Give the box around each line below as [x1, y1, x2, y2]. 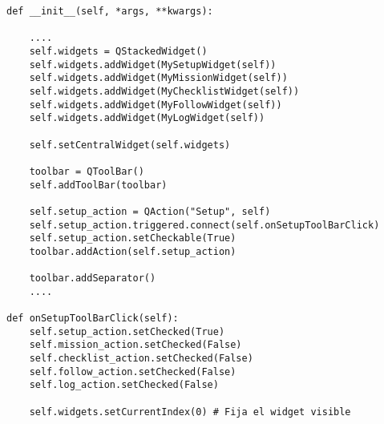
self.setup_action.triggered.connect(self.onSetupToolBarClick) [29, 219, 380, 231]
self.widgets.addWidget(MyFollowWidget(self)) [29, 99, 282, 111]
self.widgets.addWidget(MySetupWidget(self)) [29, 59, 277, 71]
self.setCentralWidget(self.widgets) [29, 139, 231, 151]
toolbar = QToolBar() [29, 165, 144, 177]
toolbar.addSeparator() [29, 273, 156, 285]
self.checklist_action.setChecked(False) [29, 353, 253, 365]
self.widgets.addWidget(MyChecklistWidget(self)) [29, 85, 300, 97]
